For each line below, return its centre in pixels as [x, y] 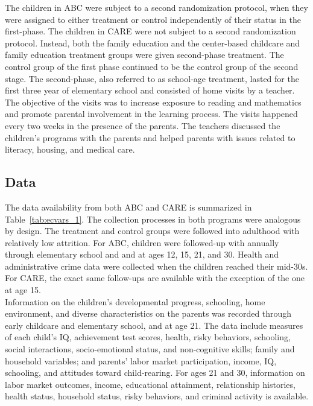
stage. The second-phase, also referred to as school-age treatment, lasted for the [152, 78]
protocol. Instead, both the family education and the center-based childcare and [153, 43]
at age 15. [23, 290]
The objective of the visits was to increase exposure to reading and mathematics [153, 102]
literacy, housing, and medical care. [70, 149]
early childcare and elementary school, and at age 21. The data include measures [154, 325]
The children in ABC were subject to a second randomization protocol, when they [156, 7]
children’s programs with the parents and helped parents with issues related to [150, 137]
